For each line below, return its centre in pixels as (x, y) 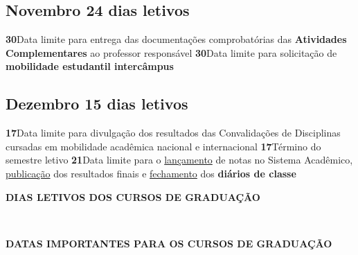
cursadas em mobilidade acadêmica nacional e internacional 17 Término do (163, 146)
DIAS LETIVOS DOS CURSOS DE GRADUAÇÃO (133, 196)
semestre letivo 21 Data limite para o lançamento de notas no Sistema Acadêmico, (179, 160)
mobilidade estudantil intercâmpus (90, 66)
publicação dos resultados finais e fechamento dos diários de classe (151, 173)
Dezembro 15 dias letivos (97, 104)
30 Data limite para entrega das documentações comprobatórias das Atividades (176, 39)
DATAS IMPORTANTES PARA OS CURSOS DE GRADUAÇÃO (169, 243)
